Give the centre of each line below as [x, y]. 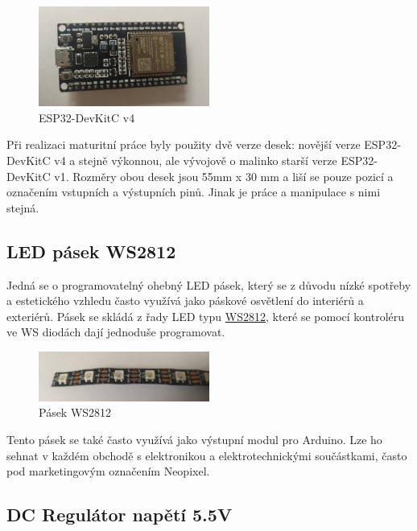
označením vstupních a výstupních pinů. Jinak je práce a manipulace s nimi [194, 192]
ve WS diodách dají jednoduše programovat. [116, 332]
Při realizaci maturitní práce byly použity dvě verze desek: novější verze [184, 144]
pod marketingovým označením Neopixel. [108, 471]
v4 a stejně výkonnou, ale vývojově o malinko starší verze [196, 161]
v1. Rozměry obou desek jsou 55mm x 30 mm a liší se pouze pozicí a [224, 176]
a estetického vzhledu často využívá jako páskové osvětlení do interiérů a [185, 300]
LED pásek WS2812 [91, 251]
